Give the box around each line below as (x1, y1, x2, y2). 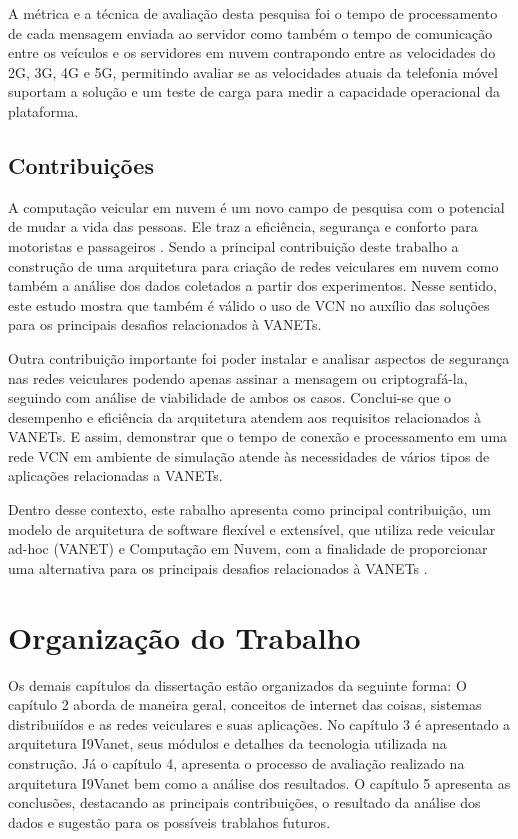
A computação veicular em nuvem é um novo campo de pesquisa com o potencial (8, 196, 505, 217)
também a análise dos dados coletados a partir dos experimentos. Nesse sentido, (8, 275, 497, 296)
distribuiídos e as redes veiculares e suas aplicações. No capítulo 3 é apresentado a (8, 713, 511, 734)
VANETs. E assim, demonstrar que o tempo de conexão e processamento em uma (8, 426, 508, 447)
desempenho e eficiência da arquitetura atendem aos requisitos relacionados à (8, 406, 482, 427)
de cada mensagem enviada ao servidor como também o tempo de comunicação (8, 22, 493, 43)
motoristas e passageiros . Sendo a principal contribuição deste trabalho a (8, 235, 459, 256)
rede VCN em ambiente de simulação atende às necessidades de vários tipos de (8, 445, 490, 466)
